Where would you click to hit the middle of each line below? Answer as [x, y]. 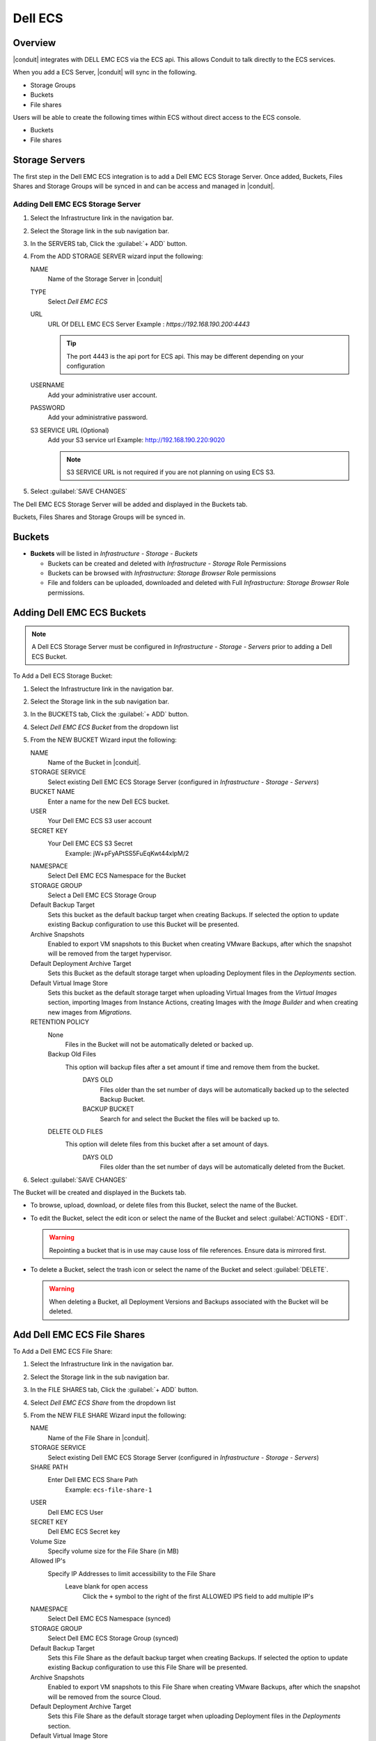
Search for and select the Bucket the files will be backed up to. [190, 1118]
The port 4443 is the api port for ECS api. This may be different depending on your [185, 356]
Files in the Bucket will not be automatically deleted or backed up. [159, 1044]
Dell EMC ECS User [76, 1512]
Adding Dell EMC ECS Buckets [79, 612]
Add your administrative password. [98, 417]
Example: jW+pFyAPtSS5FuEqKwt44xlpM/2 [127, 853]
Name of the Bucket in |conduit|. [94, 762]
